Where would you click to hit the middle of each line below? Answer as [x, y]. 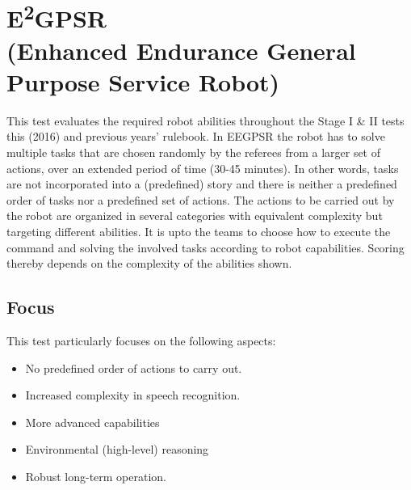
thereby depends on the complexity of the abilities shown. [149, 263]
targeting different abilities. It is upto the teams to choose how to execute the [199, 231]
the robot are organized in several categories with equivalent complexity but [195, 215]
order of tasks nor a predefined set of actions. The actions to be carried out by [201, 199]
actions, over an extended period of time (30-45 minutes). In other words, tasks [203, 168]
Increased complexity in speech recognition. [133, 395]
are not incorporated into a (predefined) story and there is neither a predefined [202, 184]
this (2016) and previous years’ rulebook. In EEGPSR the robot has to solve [196, 136]
